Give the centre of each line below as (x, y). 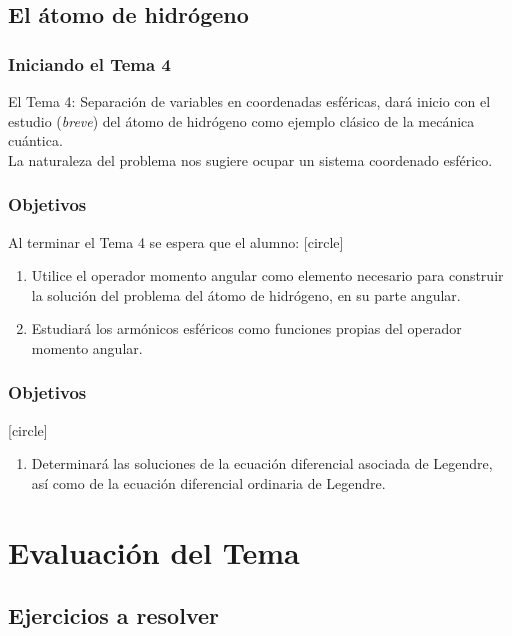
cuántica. (35, 140)
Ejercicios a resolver (113, 615)
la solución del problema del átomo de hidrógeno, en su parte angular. (246, 294)
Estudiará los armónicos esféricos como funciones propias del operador (246, 328)
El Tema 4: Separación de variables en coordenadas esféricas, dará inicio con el (249, 101)
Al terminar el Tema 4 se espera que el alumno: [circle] (176, 241)
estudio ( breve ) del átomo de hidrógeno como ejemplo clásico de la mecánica (241, 120)
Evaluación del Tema (154, 551)
